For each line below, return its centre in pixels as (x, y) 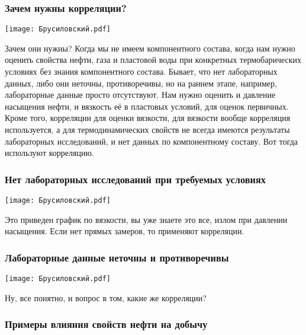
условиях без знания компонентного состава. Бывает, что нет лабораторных (141, 71)
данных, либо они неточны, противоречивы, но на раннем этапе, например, (141, 83)
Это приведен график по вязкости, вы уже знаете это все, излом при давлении (146, 219)
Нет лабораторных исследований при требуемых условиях (136, 179)
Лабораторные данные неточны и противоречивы (117, 257)
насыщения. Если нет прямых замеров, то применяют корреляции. (125, 231)
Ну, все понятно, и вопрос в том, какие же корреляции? (106, 297)
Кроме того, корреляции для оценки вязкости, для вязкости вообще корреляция (148, 118)
